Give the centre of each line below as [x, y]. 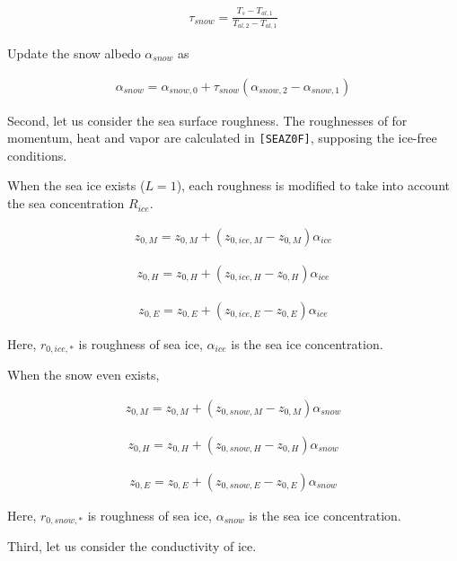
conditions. [37, 155]
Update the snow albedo [74, 53]
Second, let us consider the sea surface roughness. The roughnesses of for [207, 120]
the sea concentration [66, 203]
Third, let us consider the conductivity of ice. [132, 546]
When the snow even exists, [83, 375]
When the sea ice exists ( [76, 185]
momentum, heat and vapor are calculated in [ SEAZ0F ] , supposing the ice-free [222, 138]
